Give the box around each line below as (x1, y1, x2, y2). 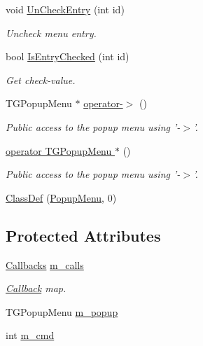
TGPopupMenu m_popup (6, 304, 118, 319)
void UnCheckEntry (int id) (6, 2, 125, 16)
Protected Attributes (6, 224, 161, 246)
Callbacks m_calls (6, 257, 84, 272)
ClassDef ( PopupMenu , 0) (6, 190, 117, 205)
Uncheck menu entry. (6, 25, 97, 40)
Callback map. (6, 281, 66, 296)
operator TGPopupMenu (6, 143, 112, 158)
